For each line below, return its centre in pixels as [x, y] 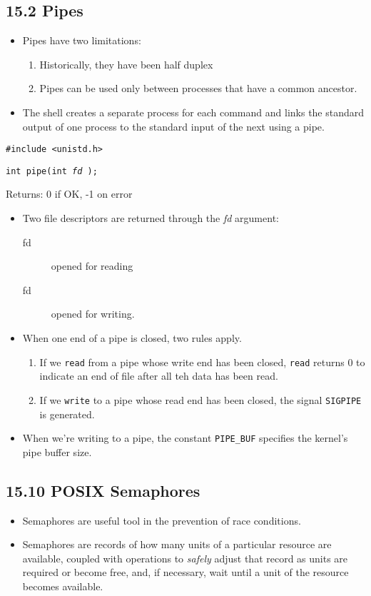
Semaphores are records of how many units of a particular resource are [177, 544]
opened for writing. [93, 314]
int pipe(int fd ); [52, 171]
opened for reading [92, 266]
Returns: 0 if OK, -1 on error [69, 194]
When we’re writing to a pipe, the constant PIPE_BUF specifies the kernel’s [185, 438]
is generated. [67, 414]
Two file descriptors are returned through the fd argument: [151, 218]
